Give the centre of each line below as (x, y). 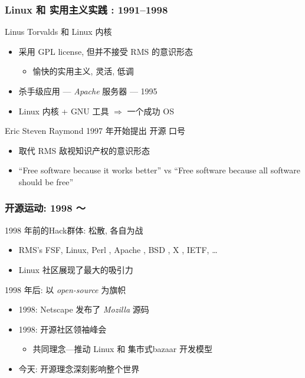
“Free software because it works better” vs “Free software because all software (159, 170)
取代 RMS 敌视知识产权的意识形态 (84, 150)
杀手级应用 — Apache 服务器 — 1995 (88, 91)
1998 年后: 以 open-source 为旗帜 (65, 289)
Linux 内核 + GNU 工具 (64, 111)
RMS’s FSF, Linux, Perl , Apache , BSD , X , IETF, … (118, 250)
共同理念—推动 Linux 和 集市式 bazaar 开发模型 (122, 349)
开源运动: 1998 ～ (45, 208)
